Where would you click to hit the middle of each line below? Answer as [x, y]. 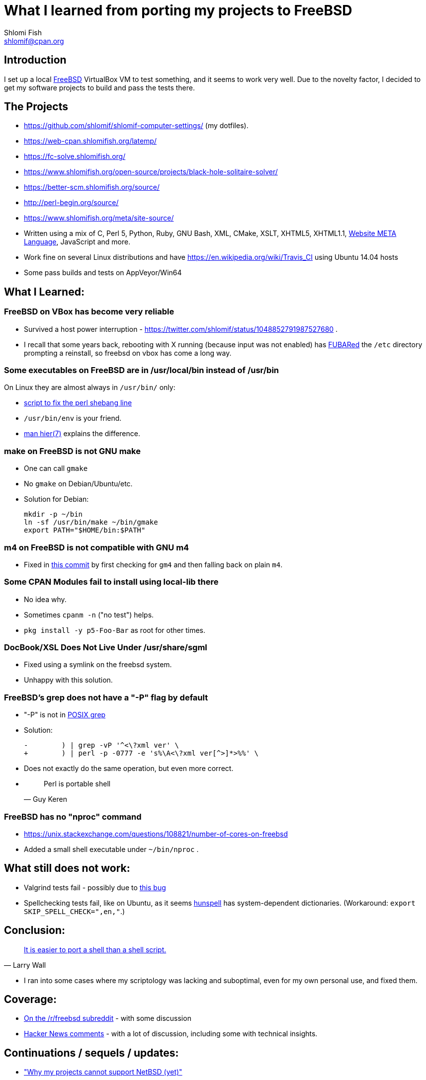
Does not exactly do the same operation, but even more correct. [129, 769]
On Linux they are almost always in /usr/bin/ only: [90, 387]
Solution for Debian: [56, 499]
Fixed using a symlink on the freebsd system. [98, 665]
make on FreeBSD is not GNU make [72, 451]
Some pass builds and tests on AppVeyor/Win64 [103, 273]
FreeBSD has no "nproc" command [73, 816]
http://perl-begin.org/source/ [71, 203]
